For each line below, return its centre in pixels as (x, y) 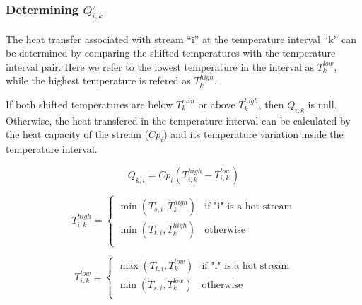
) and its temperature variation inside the (253, 134)
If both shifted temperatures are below (89, 104)
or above (217, 104)
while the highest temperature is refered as (98, 80)
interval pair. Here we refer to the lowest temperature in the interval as (160, 66)
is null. (322, 104)
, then (271, 104)
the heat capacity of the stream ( (77, 134)
